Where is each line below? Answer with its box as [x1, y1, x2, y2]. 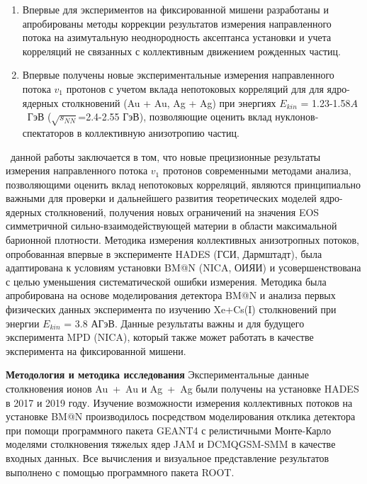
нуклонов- [275, 109, 319, 124]
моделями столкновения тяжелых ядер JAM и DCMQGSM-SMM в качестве [6, 437, 336, 451]
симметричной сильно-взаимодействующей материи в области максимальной [6, 218, 337, 233]
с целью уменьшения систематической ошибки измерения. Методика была [6, 274, 327, 288]
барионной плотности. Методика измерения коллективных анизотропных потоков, [6, 232, 360, 247]
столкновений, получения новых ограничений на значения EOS [45, 204, 320, 219]
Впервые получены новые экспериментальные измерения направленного [22, 67, 334, 82]
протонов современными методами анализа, [162, 163, 351, 178]
